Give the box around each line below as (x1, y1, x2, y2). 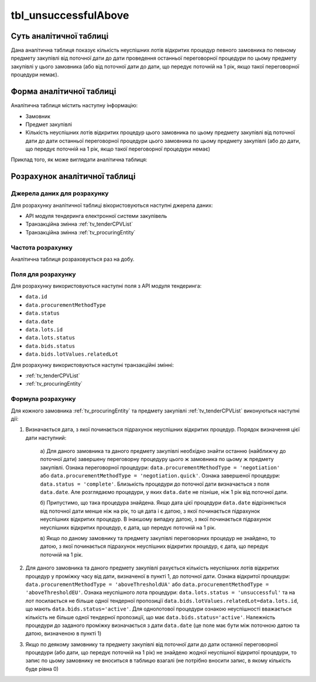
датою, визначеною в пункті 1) (25, 630, 102, 637)
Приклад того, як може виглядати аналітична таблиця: (11, 156, 147, 163)
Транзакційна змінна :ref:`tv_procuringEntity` (25, 229, 136, 236)
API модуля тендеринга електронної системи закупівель (25, 213, 167, 220)
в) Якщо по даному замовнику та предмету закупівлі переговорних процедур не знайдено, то (40, 535, 276, 541)
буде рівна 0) (25, 665, 59, 672)
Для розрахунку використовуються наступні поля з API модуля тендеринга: (11, 282, 202, 289)
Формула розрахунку (11, 395, 76, 403)
